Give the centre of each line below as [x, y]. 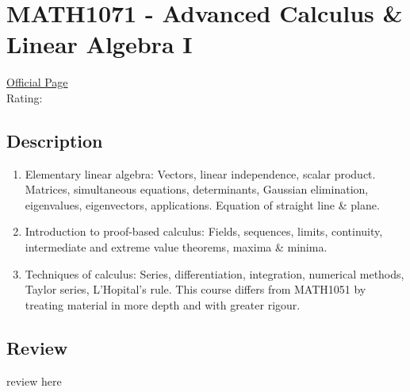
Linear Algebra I [100, 44]
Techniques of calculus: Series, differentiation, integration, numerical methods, [215, 273]
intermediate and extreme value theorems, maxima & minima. [176, 247]
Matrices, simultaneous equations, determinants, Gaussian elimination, [197, 189]
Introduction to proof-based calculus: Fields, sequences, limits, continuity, [204, 231]
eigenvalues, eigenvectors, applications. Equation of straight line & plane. [202, 204]
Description [55, 140]
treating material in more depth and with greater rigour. [163, 304]
